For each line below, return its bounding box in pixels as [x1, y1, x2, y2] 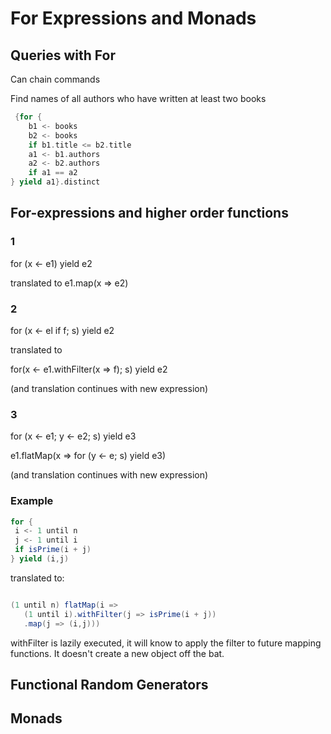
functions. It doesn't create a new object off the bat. [10, 647, 225, 659]
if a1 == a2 [28, 168, 78, 178]
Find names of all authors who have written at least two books [10, 93, 267, 104]
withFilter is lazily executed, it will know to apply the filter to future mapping [10, 637, 322, 649]
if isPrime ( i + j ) [14, 545, 92, 555]
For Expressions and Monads [10, 7, 257, 30]
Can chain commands [10, 73, 101, 85]
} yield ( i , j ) [10, 554, 70, 564]
